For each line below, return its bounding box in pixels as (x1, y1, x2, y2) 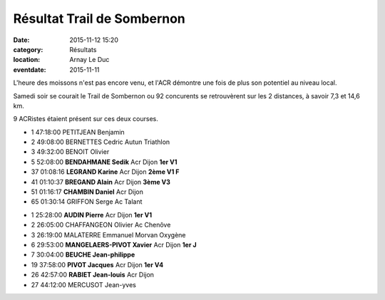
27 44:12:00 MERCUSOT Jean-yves (31, 280, 137, 289)
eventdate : (13, 65, 46, 74)
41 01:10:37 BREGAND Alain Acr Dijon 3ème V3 (31, 177, 171, 186)
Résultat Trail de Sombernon (13, 11, 185, 26)
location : (13, 56, 41, 64)
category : (13, 45, 43, 53)
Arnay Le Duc (69, 56, 110, 64)
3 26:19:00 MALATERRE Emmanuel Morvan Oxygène (31, 230, 186, 239)
